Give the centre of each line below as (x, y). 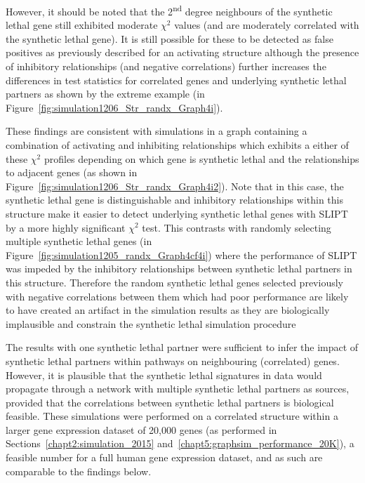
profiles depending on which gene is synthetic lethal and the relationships (201, 158)
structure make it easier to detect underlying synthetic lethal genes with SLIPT (177, 213)
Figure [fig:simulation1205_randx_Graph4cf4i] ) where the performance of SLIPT (181, 254)
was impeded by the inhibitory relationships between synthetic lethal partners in (179, 269)
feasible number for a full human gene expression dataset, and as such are (164, 457)
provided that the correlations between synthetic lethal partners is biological (170, 402)
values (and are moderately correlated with (267, 25)
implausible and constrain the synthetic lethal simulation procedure (151, 323)
